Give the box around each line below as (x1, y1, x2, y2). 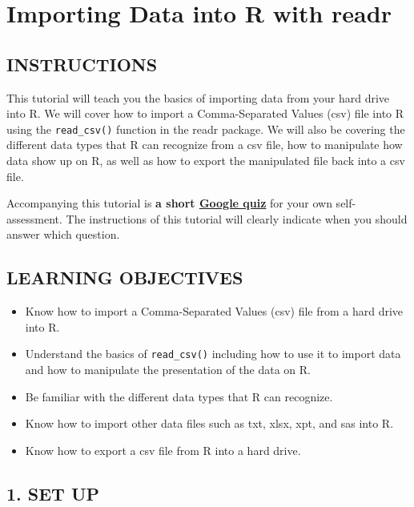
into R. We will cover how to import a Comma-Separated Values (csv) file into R (6, 105, 404, 122)
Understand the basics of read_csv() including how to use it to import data (25, 345, 401, 362)
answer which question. (6, 226, 120, 243)
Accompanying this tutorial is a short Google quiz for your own (6, 195, 332, 211)
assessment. (6, 210, 62, 227)
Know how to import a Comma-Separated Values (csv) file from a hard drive (25, 303, 404, 320)
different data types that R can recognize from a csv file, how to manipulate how (6, 136, 403, 153)
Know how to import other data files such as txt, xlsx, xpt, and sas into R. (25, 415, 394, 432)
